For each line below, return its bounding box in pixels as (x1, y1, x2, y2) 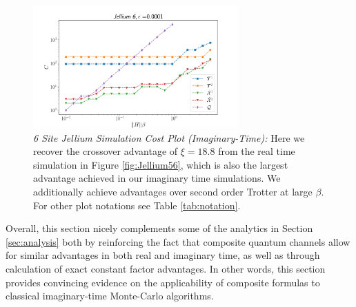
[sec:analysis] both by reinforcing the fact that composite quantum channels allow (6, 234, 350, 248)
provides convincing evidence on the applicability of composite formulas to (6, 275, 320, 289)
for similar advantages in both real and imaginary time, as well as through (6, 248, 320, 262)
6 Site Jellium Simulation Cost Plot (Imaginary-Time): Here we (33, 130, 305, 145)
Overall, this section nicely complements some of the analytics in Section (6, 221, 313, 235)
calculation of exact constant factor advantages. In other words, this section (6, 262, 326, 276)
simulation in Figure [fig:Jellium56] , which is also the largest (33, 157, 288, 171)
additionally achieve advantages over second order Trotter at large (33, 184, 313, 199)
